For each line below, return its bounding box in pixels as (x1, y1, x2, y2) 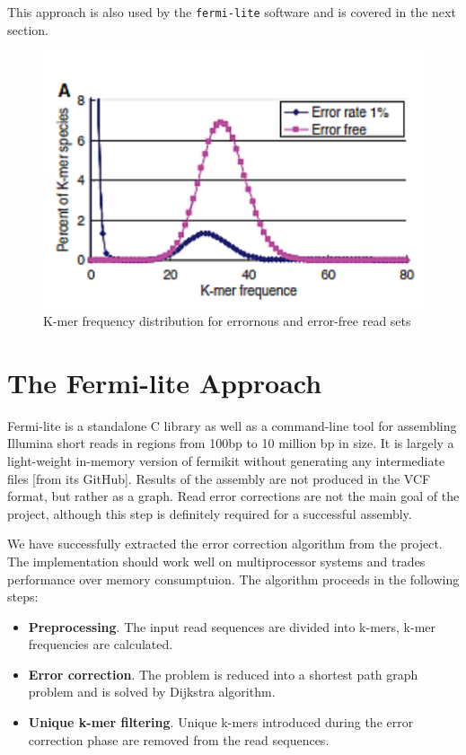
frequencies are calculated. (28, 635, 173, 654)
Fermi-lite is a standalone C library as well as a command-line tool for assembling (7, 416, 457, 435)
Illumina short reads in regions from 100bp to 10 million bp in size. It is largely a (7, 434, 454, 452)
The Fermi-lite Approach (7, 364, 322, 400)
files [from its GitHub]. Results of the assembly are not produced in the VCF (7, 469, 431, 487)
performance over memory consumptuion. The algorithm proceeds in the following (7, 569, 460, 588)
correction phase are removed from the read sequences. (28, 730, 330, 749)
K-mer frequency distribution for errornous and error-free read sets (43, 312, 411, 330)
